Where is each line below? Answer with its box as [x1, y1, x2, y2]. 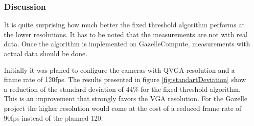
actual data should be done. [4, 48, 88, 58]
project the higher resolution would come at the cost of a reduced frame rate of [4, 103, 241, 113]
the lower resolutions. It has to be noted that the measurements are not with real [4, 29, 248, 39]
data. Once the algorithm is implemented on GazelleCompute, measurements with [4, 39, 250, 49]
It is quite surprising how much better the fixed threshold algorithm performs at [4, 20, 245, 30]
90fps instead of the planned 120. [4, 112, 103, 123]
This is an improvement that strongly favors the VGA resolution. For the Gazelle [4, 93, 248, 104]
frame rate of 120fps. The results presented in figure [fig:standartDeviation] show [4, 74, 246, 84]
